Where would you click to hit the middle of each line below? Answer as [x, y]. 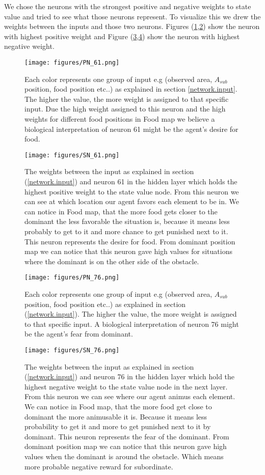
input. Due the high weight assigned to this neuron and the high [125, 109]
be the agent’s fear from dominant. [79, 334]
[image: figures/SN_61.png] [72, 155]
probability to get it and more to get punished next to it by [118, 426]
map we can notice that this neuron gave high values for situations [128, 251]
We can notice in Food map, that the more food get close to [118, 407]
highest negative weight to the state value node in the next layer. [126, 386]
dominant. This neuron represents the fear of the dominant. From [127, 436]
